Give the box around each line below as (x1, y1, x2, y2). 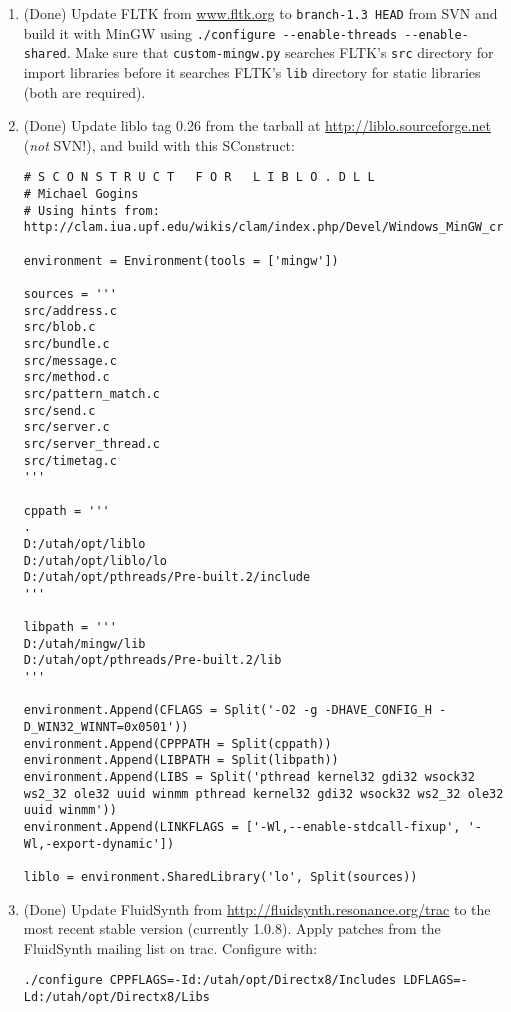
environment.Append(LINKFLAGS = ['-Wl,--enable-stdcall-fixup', (23, 820, 461, 834)
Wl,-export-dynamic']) (23, 836, 175, 851)
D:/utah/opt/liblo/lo (23, 553, 167, 568)
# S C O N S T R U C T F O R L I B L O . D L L (23, 170, 375, 185)
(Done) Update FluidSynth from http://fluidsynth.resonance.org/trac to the (23, 898, 491, 919)
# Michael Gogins (23, 187, 139, 202)
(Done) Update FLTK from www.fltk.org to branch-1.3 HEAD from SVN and (23, 3, 498, 23)
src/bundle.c (23, 336, 110, 351)
